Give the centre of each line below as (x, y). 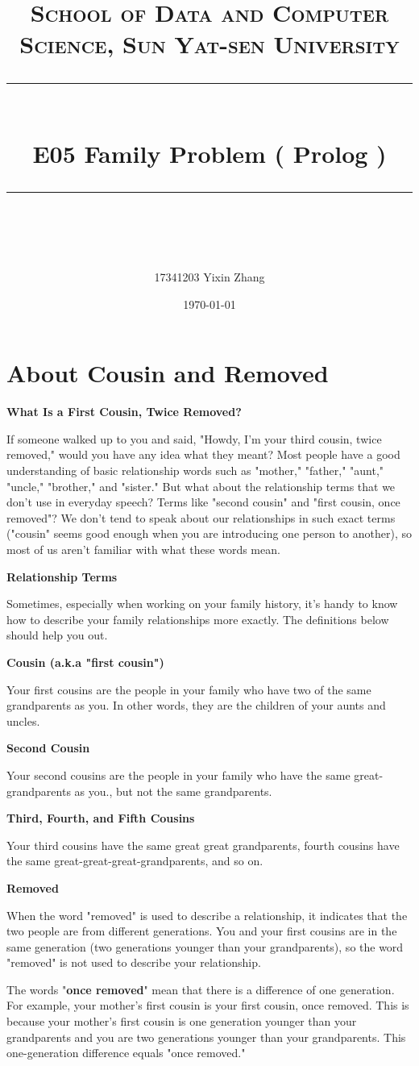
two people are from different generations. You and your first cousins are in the (202, 931)
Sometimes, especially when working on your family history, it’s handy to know (202, 604)
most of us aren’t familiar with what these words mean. (143, 549)
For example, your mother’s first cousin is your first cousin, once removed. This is (208, 1005)
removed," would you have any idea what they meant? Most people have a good (203, 454)
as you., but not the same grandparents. (173, 791)
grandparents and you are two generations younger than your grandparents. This (206, 1037)
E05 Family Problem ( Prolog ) (209, 153)
